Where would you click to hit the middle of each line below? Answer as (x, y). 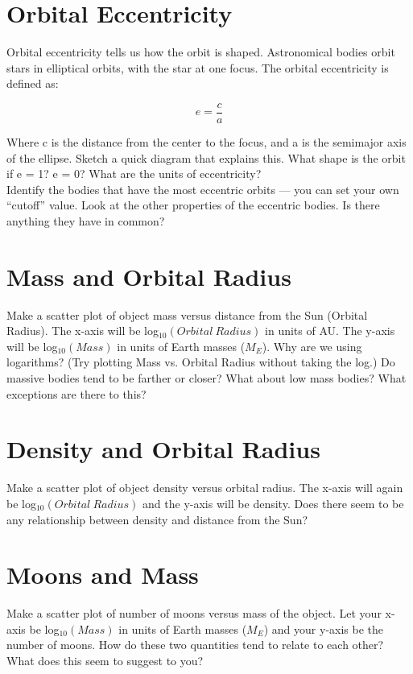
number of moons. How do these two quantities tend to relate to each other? (195, 645)
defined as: (33, 83)
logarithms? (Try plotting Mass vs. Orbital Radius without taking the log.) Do (201, 362)
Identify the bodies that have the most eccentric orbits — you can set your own (203, 189)
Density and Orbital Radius (163, 449)
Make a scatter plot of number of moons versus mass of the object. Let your (194, 613)
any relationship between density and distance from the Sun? (157, 519)
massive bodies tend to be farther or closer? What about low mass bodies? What (206, 378)
